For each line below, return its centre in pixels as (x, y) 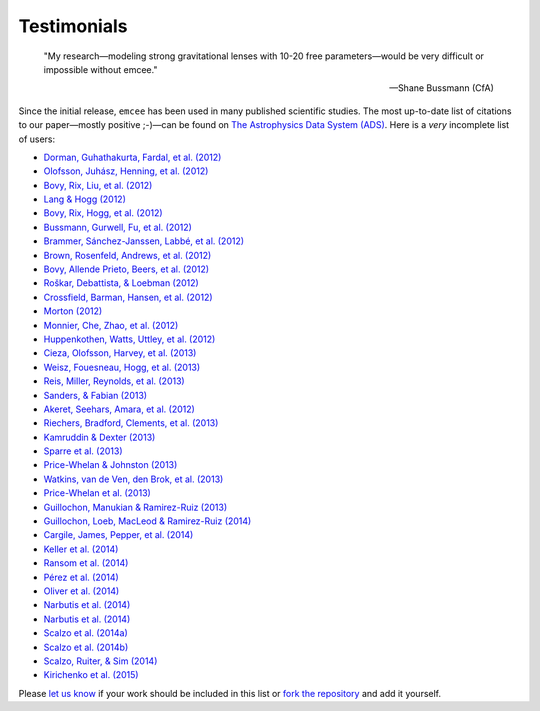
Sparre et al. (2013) (83, 451)
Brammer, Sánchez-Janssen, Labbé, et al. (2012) (144, 241)
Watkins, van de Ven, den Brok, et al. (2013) (133, 479)
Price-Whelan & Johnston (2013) (110, 465)
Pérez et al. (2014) (81, 577)
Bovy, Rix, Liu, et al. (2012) (98, 185)
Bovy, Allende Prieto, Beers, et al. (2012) (126, 269)
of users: (37, 139)
